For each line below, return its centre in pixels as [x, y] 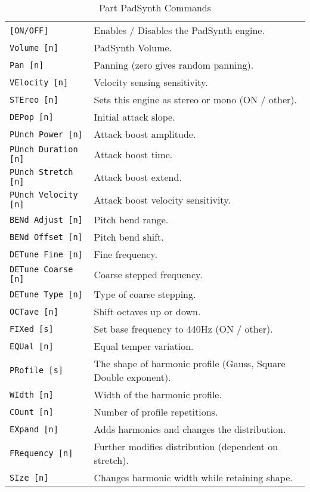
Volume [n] [34, 47]
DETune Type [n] [46, 294]
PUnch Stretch [41, 172]
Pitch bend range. [131, 219]
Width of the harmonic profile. [158, 394]
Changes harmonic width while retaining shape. [193, 477]
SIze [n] [29, 477]
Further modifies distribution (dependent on [186, 446]
